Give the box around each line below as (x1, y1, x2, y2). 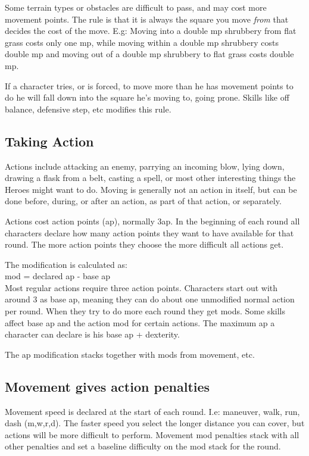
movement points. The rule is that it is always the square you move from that (5, 13, 289, 25)
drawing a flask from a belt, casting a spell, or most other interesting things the (5, 171, 296, 184)
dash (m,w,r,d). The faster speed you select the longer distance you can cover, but (5, 417, 305, 429)
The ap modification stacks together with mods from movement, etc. (5, 348, 255, 360)
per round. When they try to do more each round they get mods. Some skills (5, 305, 285, 317)
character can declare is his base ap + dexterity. (5, 328, 180, 341)
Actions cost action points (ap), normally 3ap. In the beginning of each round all (5, 214, 300, 227)
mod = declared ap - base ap (5, 270, 111, 282)
